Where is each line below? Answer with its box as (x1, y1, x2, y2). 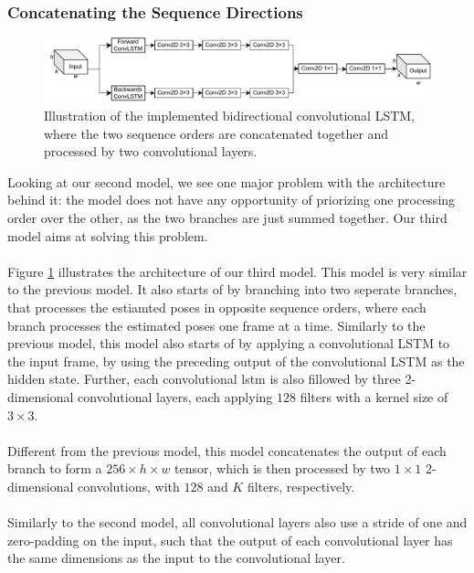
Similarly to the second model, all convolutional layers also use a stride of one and (7, 513, 468, 532)
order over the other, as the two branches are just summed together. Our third (7, 208, 448, 227)
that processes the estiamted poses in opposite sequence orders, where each (7, 297, 427, 316)
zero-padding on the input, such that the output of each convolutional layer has (7, 530, 453, 549)
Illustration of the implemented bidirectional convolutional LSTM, (44, 106, 416, 125)
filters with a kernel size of (300, 387, 448, 406)
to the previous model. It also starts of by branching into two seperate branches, (7, 280, 458, 299)
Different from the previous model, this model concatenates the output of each (7, 440, 447, 460)
